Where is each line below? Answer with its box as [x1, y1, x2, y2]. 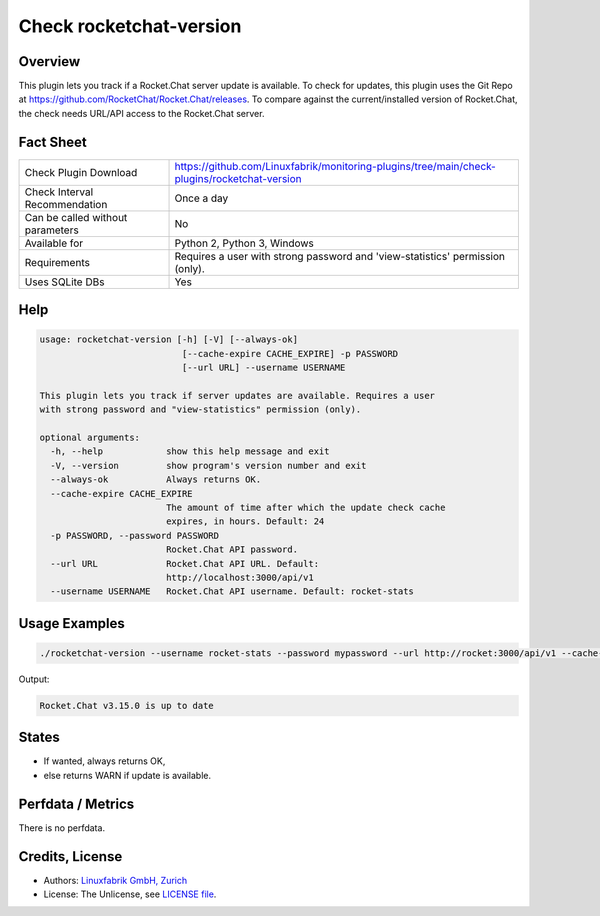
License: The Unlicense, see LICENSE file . [43, 888, 217, 900]
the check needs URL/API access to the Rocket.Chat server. [18, 107, 265, 119]
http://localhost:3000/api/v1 [165, 572, 314, 583]
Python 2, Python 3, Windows [174, 236, 315, 250]
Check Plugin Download [24, 165, 138, 179]
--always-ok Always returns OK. [50, 474, 262, 485]
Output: [18, 673, 50, 685]
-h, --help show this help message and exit [50, 446, 330, 457]
